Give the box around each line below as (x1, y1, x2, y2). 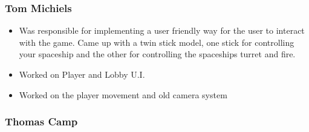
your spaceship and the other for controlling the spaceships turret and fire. (19, 48, 296, 60)
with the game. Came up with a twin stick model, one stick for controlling (19, 36, 294, 48)
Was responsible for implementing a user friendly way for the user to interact (19, 24, 305, 37)
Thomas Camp (5, 114, 78, 129)
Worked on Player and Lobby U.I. (19, 68, 145, 80)
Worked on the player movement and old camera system (19, 88, 227, 101)
